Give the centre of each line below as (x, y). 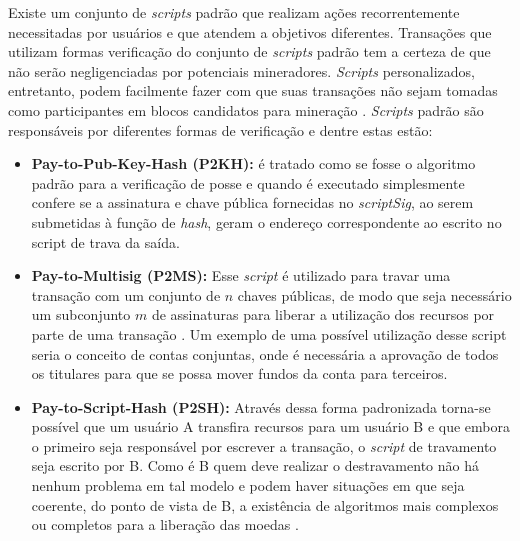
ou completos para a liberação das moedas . (165, 524)
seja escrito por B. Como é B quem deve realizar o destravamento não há (255, 465)
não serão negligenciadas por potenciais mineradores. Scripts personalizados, (242, 70)
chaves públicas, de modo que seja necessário (374, 294)
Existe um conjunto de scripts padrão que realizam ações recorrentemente (234, 12)
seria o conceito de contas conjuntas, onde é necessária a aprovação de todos (265, 353)
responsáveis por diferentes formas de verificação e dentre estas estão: (220, 129)
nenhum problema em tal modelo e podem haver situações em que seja (248, 485)
